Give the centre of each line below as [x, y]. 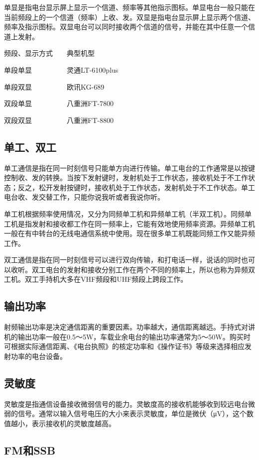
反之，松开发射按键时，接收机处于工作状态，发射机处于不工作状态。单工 [136, 187]
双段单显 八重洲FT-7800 [59, 103]
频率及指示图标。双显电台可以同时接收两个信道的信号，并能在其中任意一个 [126, 27]
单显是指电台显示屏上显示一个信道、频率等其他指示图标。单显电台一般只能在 [129, 7]
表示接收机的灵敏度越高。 [73, 423]
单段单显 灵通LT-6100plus [61, 69]
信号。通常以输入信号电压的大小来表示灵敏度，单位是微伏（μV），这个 [132, 413]
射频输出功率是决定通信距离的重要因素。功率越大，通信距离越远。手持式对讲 [129, 327]
